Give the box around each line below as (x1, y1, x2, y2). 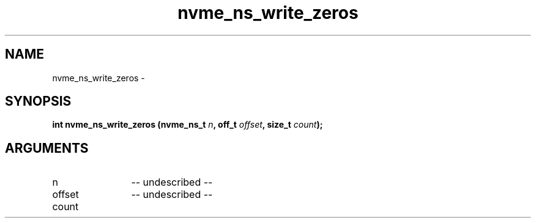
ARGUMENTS (5, 140, 89, 156)
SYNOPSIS (5, 93, 72, 109)
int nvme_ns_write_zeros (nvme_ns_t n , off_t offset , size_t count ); (52, 119, 323, 130)
